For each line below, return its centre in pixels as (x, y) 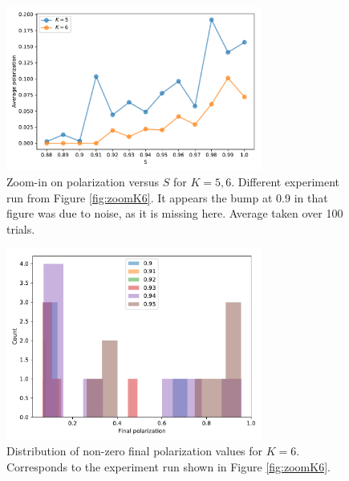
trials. (21, 228)
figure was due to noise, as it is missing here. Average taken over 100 (175, 213)
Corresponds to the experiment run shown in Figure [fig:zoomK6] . (168, 466)
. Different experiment (285, 181)
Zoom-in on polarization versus (83, 181)
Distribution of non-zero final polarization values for (135, 451)
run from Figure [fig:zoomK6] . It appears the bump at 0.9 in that (167, 197)
